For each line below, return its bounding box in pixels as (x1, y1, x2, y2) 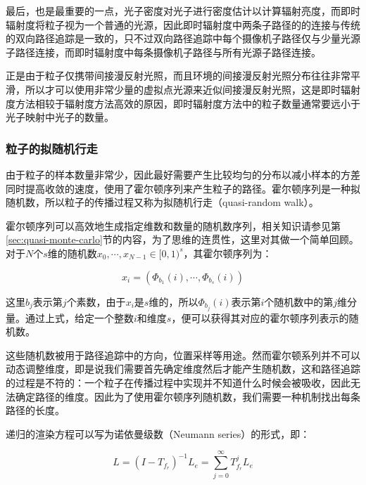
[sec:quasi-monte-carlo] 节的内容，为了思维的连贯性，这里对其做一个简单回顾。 (6, 232, 359, 247)
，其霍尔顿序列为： (183, 245, 272, 260)
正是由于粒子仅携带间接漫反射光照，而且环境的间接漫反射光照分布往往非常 (6, 68, 351, 83)
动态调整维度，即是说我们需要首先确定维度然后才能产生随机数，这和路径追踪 (6, 361, 360, 376)
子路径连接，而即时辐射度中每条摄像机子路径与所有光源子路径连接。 (6, 44, 321, 59)
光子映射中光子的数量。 (6, 110, 114, 124)
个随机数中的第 (264, 294, 334, 309)
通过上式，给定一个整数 (25, 310, 134, 325)
